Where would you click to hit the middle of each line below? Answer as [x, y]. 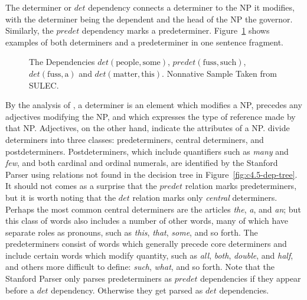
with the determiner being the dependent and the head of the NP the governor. [149, 19]
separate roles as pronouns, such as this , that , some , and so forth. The [132, 232]
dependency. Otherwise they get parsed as [127, 290]
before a [20, 290]
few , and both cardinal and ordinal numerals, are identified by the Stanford [142, 163]
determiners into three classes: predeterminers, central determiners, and [135, 139]
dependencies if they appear [251, 278]
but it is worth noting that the [61, 197]
